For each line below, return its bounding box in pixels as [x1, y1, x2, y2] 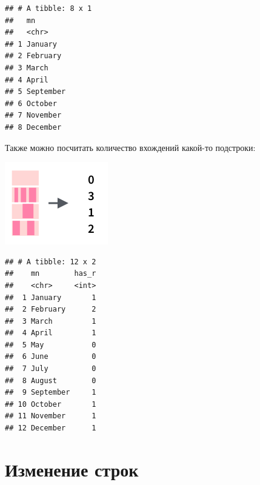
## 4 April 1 [5, 329, 96, 338]
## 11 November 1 [5, 412, 96, 421]
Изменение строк [5, 457, 139, 481]
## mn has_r [5, 269, 96, 278]
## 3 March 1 [5, 316, 96, 326]
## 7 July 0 [5, 364, 96, 373]
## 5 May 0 [5, 340, 96, 349]
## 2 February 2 [5, 305, 96, 314]
